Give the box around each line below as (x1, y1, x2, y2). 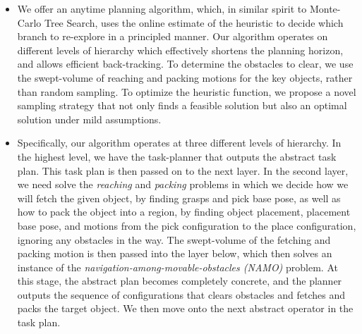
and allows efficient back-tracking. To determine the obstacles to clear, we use (17, 56, 354, 71)
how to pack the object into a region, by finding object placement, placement (17, 204, 351, 219)
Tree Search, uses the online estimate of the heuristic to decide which (44, 15, 344, 30)
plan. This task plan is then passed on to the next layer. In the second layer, (17, 163, 349, 178)
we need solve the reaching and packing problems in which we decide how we (17, 177, 349, 192)
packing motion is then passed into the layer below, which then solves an (17, 246, 332, 261)
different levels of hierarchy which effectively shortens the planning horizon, (17, 42, 344, 57)
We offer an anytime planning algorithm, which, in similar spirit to (17, 1, 307, 16)
